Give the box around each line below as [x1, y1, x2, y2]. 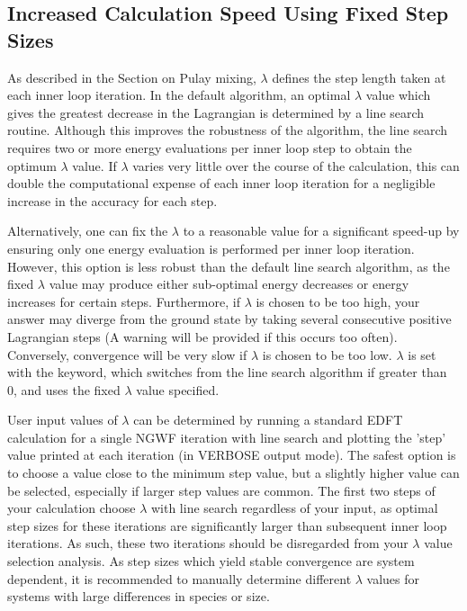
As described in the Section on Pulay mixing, [7, 67, 256, 86]
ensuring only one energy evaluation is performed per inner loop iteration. [7, 238, 415, 257]
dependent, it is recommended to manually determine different [7, 569, 352, 588]
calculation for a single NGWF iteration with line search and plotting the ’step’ [7, 427, 446, 446]
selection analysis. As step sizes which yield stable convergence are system [7, 552, 415, 571]
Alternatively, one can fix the [7, 221, 168, 240]
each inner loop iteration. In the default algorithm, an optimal [7, 85, 351, 104]
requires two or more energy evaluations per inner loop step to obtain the [7, 138, 412, 157]
